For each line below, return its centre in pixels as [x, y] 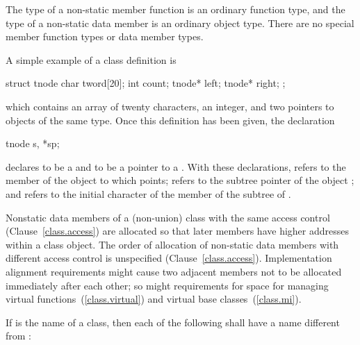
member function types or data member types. [105, 36]
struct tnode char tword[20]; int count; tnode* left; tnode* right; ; [146, 83]
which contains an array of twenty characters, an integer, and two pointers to [170, 106]
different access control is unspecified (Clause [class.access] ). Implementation [169, 258]
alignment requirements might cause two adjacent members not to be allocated [174, 271]
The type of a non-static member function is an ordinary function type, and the [175, 9]
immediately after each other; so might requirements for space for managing [167, 285]
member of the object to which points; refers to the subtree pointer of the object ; [180, 180]
